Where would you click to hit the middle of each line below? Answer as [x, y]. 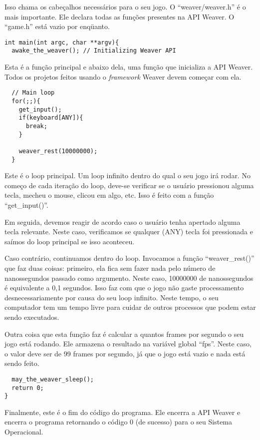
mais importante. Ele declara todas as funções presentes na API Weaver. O [120, 16]
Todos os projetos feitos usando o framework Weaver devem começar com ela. [123, 76]
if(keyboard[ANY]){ [51, 118]
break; [36, 126]
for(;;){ [26, 101]
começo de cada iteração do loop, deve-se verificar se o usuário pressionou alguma [129, 185]
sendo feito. [22, 363]
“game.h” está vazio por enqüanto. [57, 26]
